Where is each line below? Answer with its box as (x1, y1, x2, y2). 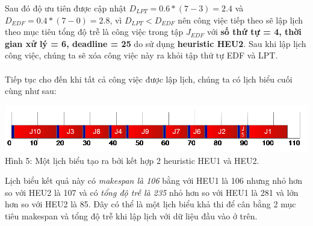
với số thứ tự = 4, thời (206, 25, 302, 38)
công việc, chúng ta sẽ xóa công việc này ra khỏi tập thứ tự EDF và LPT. (5, 49, 278, 61)
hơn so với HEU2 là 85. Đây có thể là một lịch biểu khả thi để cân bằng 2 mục (5, 198, 296, 210)
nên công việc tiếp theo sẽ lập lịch (178, 13, 303, 26)
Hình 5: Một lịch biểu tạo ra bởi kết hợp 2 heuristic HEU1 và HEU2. (5, 154, 259, 166)
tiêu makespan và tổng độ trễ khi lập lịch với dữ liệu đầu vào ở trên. (5, 210, 258, 222)
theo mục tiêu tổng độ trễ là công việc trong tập (5, 25, 184, 38)
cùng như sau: (5, 84, 57, 97)
